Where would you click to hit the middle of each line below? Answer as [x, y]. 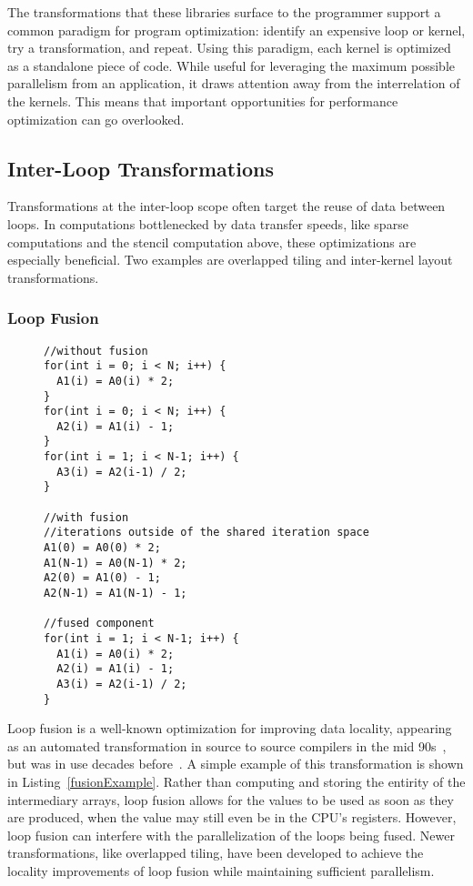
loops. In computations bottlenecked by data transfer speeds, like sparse [208, 223]
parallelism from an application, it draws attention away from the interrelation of [234, 83]
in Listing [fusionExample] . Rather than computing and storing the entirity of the [236, 782]
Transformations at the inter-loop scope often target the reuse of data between [226, 206]
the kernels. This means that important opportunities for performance [203, 101]
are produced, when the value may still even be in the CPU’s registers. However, [232, 817]
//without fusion [96, 351]
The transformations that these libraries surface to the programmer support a [224, 12]
